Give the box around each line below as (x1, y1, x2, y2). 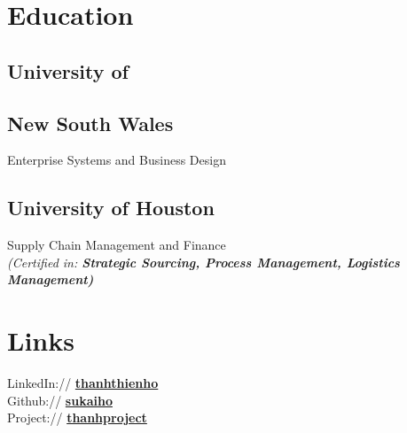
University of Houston (7, 194, 215, 221)
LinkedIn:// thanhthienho (7, 374, 159, 392)
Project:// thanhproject (7, 408, 147, 427)
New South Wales (7, 109, 174, 136)
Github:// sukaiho (7, 390, 113, 409)
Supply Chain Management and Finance (7, 236, 226, 254)
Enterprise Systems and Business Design (7, 151, 226, 169)
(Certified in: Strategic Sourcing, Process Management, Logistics (7, 252, 400, 271)
